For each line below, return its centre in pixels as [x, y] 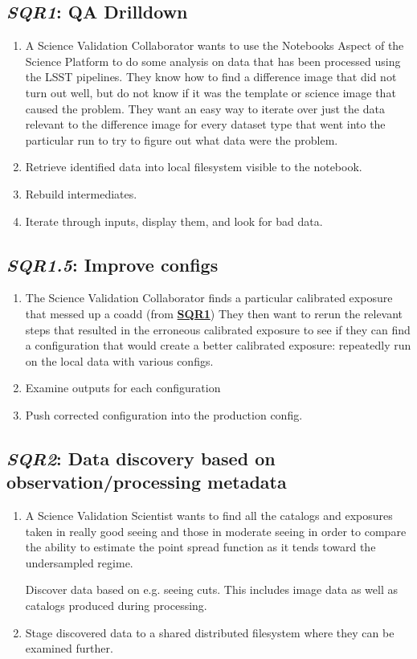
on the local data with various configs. [119, 360]
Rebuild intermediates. [81, 193]
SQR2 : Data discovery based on [141, 458]
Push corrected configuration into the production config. [164, 414]
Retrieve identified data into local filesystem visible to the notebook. [194, 167]
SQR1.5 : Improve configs [112, 264]
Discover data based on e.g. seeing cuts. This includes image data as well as [211, 589]
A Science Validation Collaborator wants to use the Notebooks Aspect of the [215, 45]
